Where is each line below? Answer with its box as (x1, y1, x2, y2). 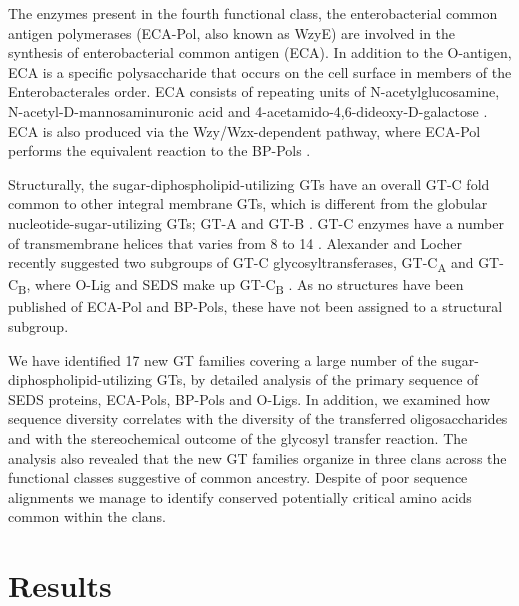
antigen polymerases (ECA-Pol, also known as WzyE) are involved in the (8, 22, 456, 43)
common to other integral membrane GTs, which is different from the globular (8, 193, 488, 214)
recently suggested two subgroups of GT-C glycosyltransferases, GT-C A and (8, 252, 474, 275)
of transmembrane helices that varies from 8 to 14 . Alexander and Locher (8, 232, 463, 253)
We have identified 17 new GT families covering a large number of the (8, 349, 437, 370)
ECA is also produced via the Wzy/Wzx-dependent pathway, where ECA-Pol (8, 120, 481, 141)
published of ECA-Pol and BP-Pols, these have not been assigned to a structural (8, 296, 503, 317)
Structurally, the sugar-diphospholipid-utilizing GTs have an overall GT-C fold (8, 173, 490, 194)
